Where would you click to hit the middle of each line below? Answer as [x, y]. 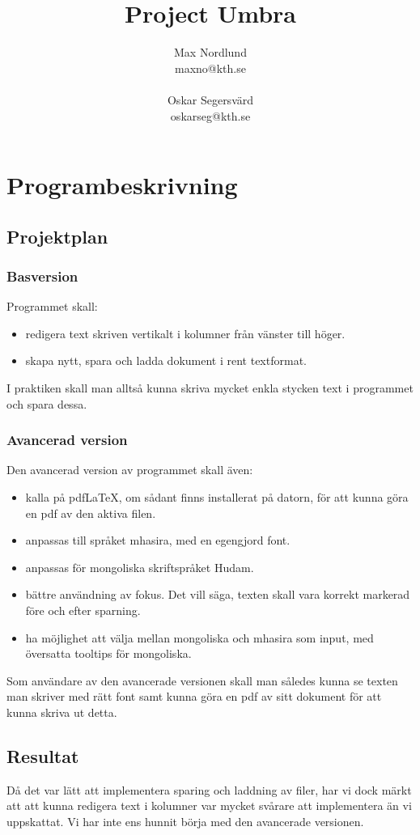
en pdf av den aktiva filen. [91, 513]
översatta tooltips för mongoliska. [108, 653]
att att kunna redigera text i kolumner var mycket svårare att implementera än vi [209, 805]
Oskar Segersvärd [210, 99]
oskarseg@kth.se [210, 115]
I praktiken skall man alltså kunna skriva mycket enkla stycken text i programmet [210, 388]
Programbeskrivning [122, 185]
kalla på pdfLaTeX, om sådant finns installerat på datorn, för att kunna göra [217, 497]
